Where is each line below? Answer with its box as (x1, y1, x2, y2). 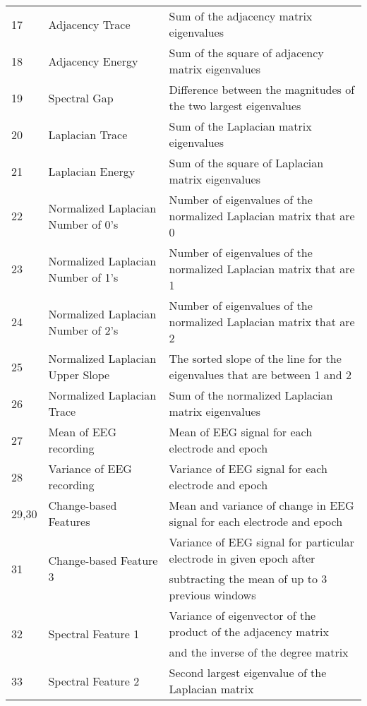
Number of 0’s (48, 215, 119, 232)
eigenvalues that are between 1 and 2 (169, 366, 351, 383)
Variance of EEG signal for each (169, 460, 327, 477)
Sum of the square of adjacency (169, 44, 324, 61)
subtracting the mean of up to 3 (169, 570, 327, 587)
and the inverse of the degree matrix (169, 644, 349, 660)
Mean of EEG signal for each (169, 424, 313, 440)
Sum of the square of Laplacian (169, 155, 324, 171)
